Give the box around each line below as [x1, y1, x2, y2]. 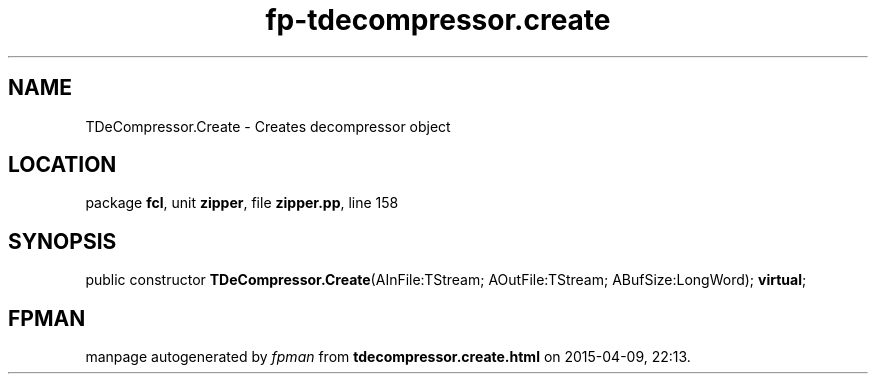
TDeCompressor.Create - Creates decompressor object [85, 117, 451, 135]
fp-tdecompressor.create [265, 3, 611, 37]
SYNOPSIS [8, 228, 117, 254]
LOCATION [8, 152, 117, 178]
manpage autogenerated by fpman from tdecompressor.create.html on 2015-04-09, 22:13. [85, 348, 691, 366]
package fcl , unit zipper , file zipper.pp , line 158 [85, 194, 399, 212]
